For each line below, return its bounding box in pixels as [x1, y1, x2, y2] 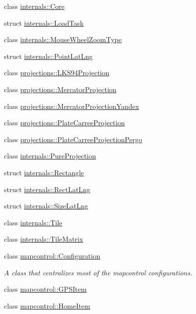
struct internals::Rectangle [4, 167, 84, 177]
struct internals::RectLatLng [4, 184, 90, 194]
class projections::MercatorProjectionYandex [4, 101, 139, 111]
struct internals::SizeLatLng [4, 201, 88, 211]
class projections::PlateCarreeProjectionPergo [4, 134, 142, 144]
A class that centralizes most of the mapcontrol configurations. [4, 267, 193, 277]
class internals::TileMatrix [4, 234, 83, 244]
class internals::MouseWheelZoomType [4, 34, 122, 45]
